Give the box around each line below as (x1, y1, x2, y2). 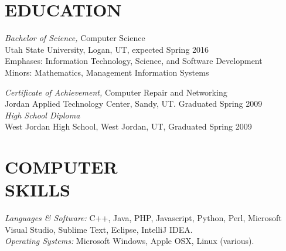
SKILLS (5, 178, 70, 202)
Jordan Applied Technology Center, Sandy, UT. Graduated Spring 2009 (5, 97, 263, 110)
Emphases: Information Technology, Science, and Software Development (5, 55, 263, 67)
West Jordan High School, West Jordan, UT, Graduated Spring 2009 (5, 120, 252, 133)
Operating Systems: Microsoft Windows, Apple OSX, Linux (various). (5, 235, 254, 247)
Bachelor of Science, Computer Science (5, 32, 145, 44)
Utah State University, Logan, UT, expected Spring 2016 (5, 43, 209, 55)
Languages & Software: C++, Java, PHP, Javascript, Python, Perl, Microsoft (5, 212, 282, 224)
